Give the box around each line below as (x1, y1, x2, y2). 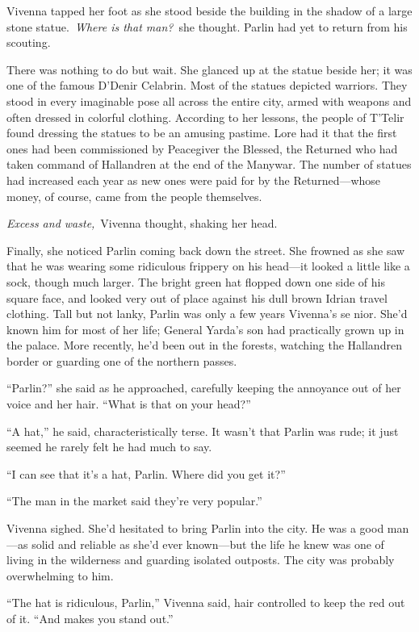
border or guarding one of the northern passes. (6, 352, 237, 369)
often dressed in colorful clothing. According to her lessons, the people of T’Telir (6, 108, 404, 125)
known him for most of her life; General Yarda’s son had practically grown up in (6, 320, 404, 337)
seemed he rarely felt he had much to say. (6, 438, 212, 455)
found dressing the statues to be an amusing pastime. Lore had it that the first (6, 124, 397, 141)
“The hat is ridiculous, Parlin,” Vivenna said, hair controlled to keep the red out (6, 594, 405, 611)
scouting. (6, 34, 51, 51)
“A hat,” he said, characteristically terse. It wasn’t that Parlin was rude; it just (6, 422, 399, 439)
